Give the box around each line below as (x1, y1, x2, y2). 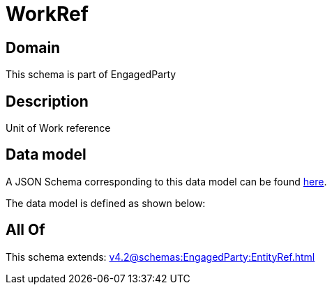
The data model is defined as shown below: (6, 197, 206, 209)
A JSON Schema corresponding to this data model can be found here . (6, 175, 327, 188)
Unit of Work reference (6, 122, 111, 135)
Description (6, 92, 89, 110)
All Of (6, 221, 45, 239)
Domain (6, 38, 61, 56)
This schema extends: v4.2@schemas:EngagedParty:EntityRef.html (6, 250, 315, 263)
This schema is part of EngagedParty (6, 68, 176, 81)
